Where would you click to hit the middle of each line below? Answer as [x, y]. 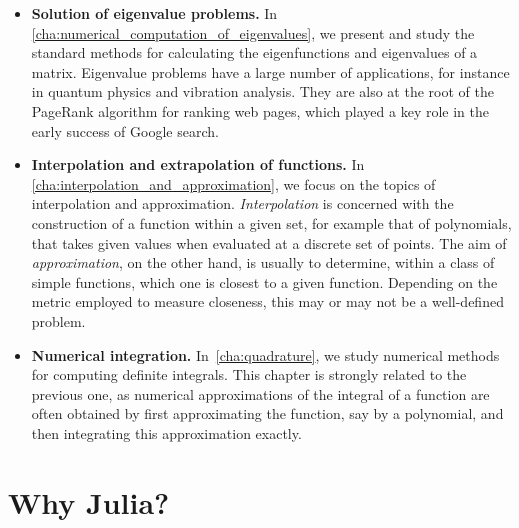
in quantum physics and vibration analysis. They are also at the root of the [262, 91]
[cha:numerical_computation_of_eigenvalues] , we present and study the [253, 32]
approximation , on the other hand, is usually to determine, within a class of [263, 262]
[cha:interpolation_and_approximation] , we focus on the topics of [233, 183]
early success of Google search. [125, 130]
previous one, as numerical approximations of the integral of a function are [260, 393]
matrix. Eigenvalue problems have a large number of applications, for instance [270, 71]
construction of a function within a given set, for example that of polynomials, [271, 222]
